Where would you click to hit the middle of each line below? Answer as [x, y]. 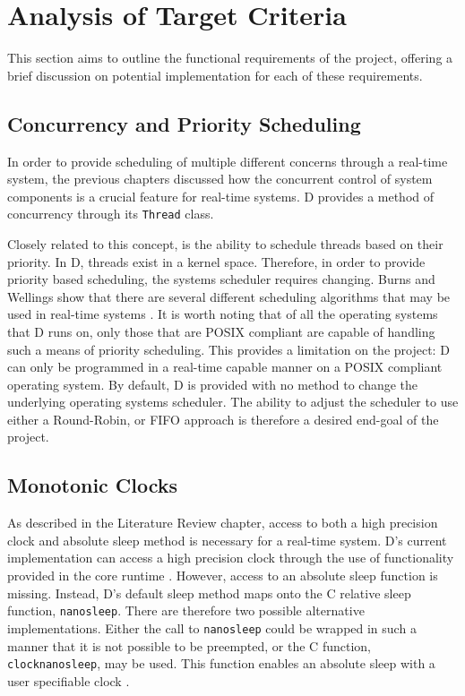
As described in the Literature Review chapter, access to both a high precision [223, 523]
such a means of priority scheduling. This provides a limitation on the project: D [228, 349]
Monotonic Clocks [93, 485]
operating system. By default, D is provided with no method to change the [213, 384]
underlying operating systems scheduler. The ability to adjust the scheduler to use [233, 402]
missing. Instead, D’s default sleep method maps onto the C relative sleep [209, 593]
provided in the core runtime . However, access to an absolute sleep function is [223, 576]
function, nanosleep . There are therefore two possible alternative [186, 610]
